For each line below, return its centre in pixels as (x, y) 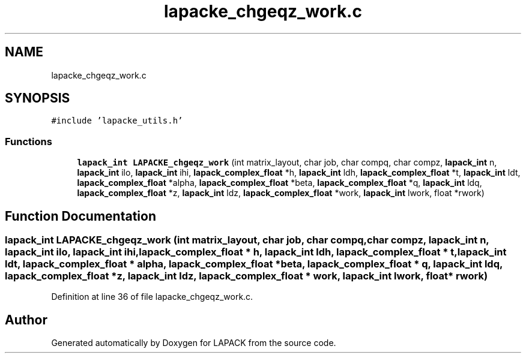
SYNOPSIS (38, 98)
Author (26, 320)
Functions (29, 141)
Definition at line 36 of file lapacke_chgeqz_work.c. (152, 297)
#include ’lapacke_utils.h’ (117, 121)
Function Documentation (80, 216)
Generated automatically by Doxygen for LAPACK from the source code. (194, 343)
